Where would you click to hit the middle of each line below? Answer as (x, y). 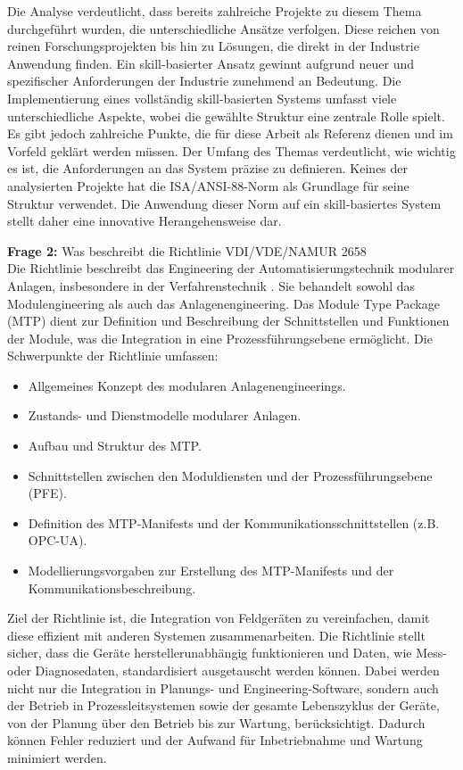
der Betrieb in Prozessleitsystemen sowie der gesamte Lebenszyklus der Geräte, (223, 705)
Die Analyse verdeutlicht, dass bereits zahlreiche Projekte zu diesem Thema (215, 11)
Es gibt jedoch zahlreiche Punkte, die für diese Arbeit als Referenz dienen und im (230, 133)
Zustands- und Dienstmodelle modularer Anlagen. (165, 415)
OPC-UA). (58, 540)
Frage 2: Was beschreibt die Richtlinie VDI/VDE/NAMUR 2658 (187, 250)
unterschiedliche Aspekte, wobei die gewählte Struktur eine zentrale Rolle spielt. (226, 116)
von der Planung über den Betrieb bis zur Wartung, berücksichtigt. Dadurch (216, 722)
